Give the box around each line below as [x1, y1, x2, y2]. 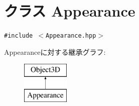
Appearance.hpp [46, 32, 96, 40]
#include [4, 32, 33, 40]
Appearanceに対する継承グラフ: [4, 46, 106, 57]
